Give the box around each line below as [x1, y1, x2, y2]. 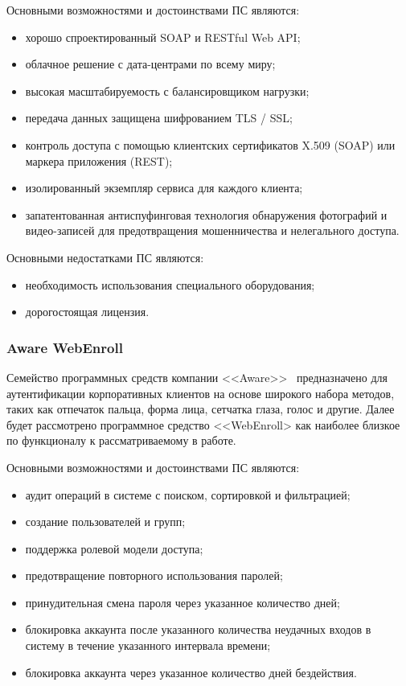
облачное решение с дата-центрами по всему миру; [25, 55, 276, 72]
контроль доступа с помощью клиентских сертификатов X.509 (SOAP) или [25, 136, 396, 153]
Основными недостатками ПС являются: [6, 249, 204, 265]
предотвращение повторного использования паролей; [25, 567, 283, 584]
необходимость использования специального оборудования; [25, 276, 315, 293]
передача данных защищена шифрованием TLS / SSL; [25, 109, 293, 126]
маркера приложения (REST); [25, 152, 173, 169]
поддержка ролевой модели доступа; [25, 540, 203, 557]
